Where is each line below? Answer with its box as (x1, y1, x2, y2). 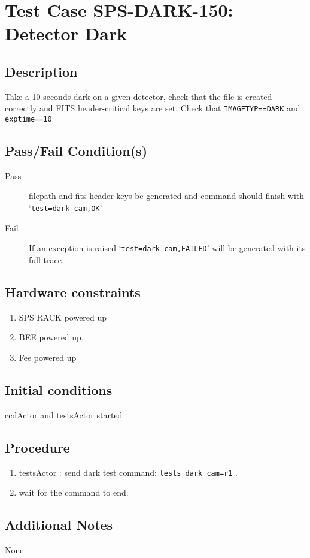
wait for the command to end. (19, 486, 129, 499)
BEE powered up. (19, 331, 84, 343)
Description (5, 62, 78, 80)
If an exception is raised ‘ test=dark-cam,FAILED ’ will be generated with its (29, 242, 306, 254)
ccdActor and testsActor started (5, 408, 123, 421)
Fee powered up (19, 351, 77, 363)
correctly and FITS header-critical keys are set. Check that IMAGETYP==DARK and (5, 102, 300, 114)
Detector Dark (5, 21, 127, 46)
